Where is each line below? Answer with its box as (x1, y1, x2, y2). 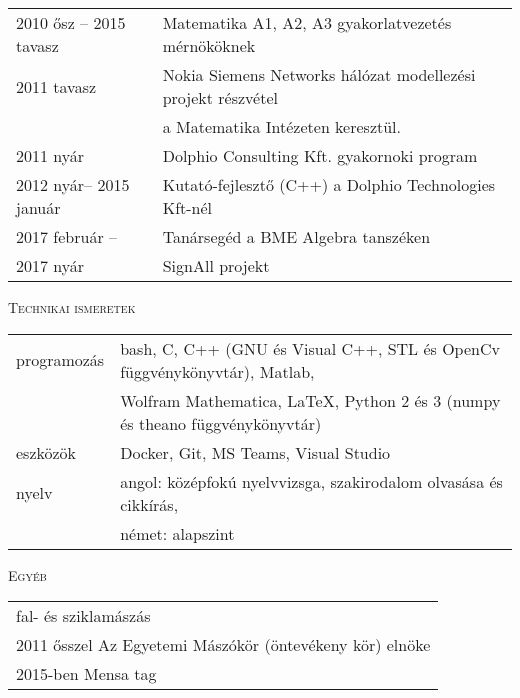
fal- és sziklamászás (16, 604, 151, 628)
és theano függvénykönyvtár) (120, 411, 322, 435)
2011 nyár (16, 144, 85, 167)
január (16, 196, 61, 219)
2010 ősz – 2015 (16, 11, 126, 34)
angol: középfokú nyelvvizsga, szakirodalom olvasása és (120, 469, 503, 493)
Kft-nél (162, 196, 213, 219)
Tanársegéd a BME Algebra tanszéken (162, 225, 431, 248)
